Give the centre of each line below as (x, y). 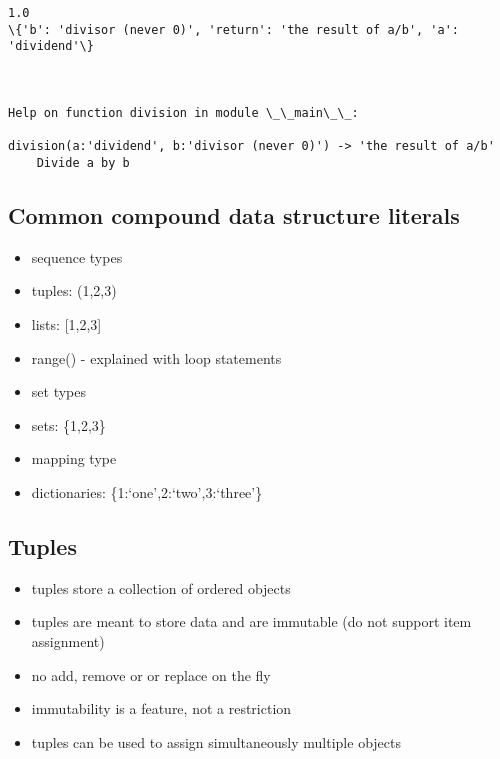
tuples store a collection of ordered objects (161, 587)
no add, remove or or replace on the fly (151, 674)
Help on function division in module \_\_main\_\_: (183, 112)
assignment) (68, 640)
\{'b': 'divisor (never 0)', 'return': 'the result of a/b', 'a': (234, 29)
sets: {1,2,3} (68, 424)
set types (58, 391)
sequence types (77, 256)
